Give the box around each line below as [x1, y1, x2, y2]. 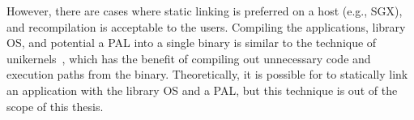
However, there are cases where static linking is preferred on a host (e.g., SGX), [6, 2, 403, 19]
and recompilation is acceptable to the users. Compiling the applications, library [6, 18, 406, 35]
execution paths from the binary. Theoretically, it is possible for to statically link [6, 66, 408, 83]
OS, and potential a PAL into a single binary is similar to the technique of [6, 34, 377, 51]
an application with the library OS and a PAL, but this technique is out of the [6, 81, 398, 98]
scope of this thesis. [6, 97, 104, 114]
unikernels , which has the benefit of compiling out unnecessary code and [6, 49, 371, 66]
